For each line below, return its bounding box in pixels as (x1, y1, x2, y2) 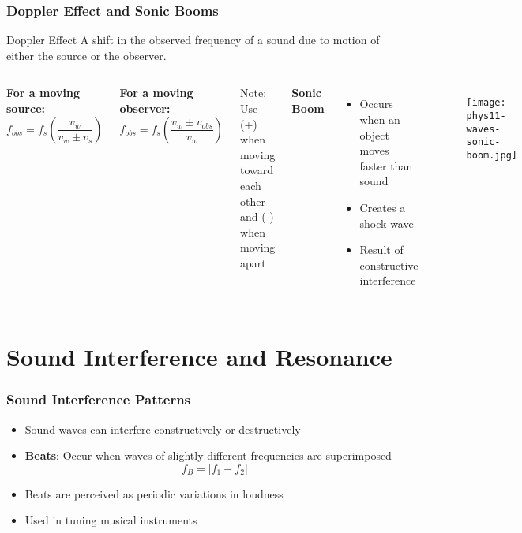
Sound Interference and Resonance (6, 341, 392, 373)
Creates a (359, 199, 406, 215)
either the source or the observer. (6, 47, 167, 63)
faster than (359, 157, 413, 173)
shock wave (359, 214, 414, 231)
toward (240, 162, 274, 178)
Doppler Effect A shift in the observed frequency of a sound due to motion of (6, 32, 380, 48)
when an (359, 111, 400, 127)
